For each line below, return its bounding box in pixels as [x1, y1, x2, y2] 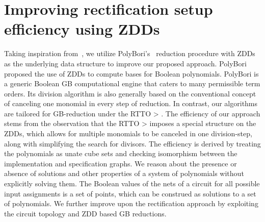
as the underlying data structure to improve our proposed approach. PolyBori [4, 58, 247, 68]
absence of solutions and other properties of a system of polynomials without [4, 168, 244, 179]
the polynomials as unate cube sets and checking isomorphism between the [4, 148, 237, 159]
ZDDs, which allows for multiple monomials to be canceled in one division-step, [4, 128, 252, 139]
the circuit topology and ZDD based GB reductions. [4, 208, 167, 218]
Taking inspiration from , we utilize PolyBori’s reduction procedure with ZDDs [4, 48, 255, 59]
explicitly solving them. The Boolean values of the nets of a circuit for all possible [4, 178, 260, 189]
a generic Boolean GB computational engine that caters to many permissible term [4, 78, 260, 89]
